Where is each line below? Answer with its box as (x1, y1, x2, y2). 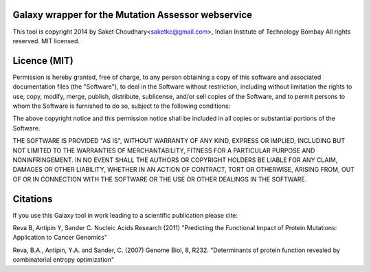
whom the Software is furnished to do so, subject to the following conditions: (12, 102, 231, 110)
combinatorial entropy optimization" (12, 256, 115, 264)
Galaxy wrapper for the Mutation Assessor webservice (12, 9, 253, 21)
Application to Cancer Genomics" (12, 234, 108, 242)
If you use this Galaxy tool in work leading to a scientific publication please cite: (12, 211, 238, 219)
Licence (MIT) (12, 55, 74, 67)
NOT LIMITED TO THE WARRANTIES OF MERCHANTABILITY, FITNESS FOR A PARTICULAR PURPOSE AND (12, 146, 315, 155)
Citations (12, 193, 53, 205)
